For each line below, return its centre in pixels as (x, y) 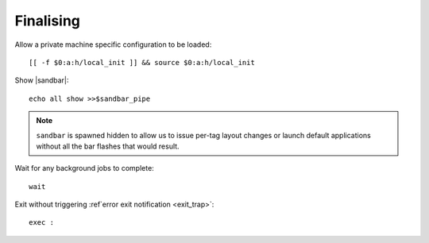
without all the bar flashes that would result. (108, 146)
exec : (42, 223)
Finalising (48, 21)
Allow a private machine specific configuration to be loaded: (113, 44)
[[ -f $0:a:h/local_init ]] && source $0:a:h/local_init (142, 62)
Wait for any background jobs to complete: (84, 168)
